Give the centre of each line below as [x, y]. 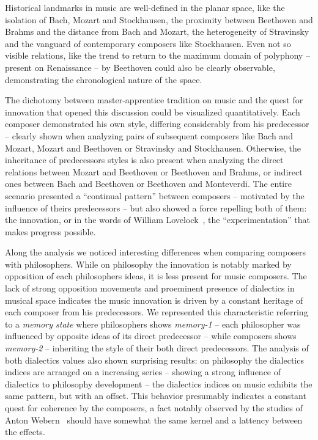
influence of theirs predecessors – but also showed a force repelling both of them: [156, 207]
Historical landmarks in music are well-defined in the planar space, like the [145, 7]
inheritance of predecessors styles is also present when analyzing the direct [144, 160]
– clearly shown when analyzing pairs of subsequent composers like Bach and [149, 135]
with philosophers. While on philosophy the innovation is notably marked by [148, 264]
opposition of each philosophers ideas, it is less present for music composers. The [156, 276]
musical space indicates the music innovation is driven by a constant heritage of [154, 300]
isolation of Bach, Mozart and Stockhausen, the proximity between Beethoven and [159, 19]
